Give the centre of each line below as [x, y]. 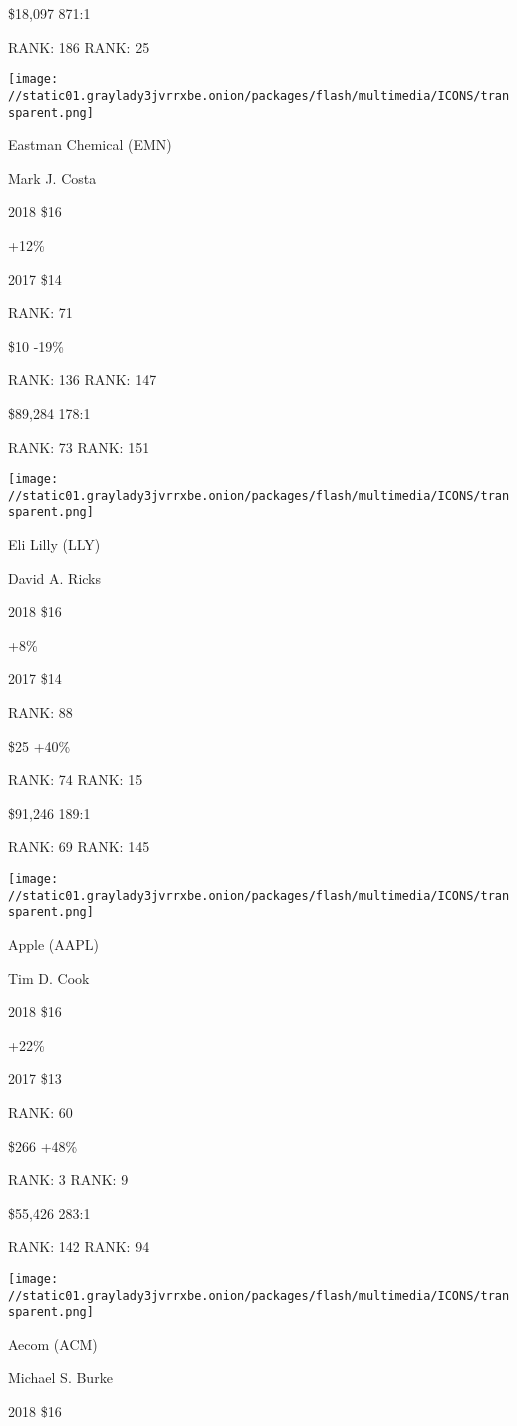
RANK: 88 [40, 712]
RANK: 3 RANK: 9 [68, 1179]
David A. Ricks [55, 577]
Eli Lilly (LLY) [54, 544]
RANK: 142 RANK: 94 [79, 1246]
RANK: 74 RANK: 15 [75, 779]
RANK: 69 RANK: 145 [79, 846]
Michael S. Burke [60, 1377]
